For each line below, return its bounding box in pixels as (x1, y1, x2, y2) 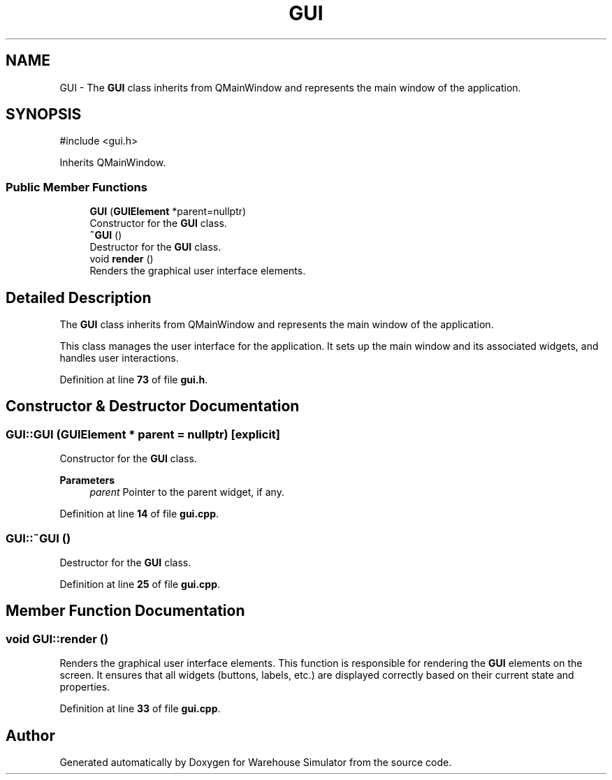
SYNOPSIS (6, 105, 82, 124)
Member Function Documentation (6, 602, 245, 620)
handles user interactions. (59, 352, 179, 365)
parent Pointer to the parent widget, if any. (89, 486, 284, 499)
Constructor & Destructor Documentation (6, 397, 300, 415)
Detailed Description (6, 288, 152, 307)
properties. (59, 681, 110, 693)
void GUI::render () (6, 631, 109, 646)
